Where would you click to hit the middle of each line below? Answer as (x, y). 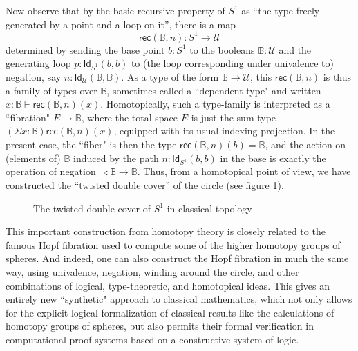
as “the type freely (281, 10)
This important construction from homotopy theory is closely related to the (166, 231)
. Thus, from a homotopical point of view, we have (244, 171)
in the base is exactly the (273, 158)
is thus (337, 77)
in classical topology (209, 208)
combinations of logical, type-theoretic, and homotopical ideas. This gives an (168, 285)
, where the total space (130, 117)
